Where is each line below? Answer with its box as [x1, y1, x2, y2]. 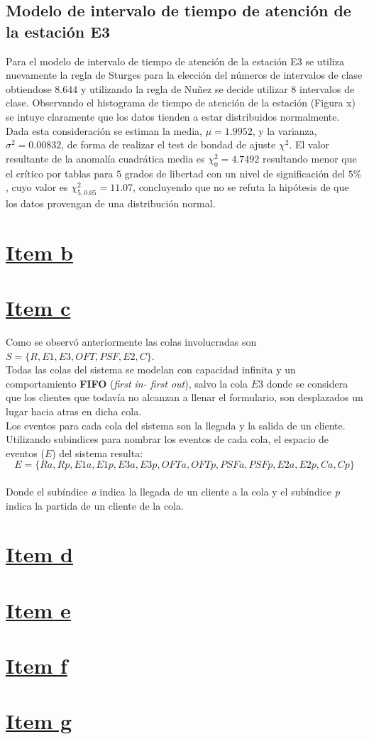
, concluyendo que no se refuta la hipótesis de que [133, 180, 349, 195]
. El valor [289, 137, 330, 152]
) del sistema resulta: [52, 445, 143, 460]
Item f [6, 651, 67, 680]
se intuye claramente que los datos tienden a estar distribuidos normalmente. [6, 109, 340, 124]
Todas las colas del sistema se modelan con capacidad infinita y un [6, 362, 296, 377]
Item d [6, 540, 73, 569]
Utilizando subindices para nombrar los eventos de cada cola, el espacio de [6, 432, 329, 447]
